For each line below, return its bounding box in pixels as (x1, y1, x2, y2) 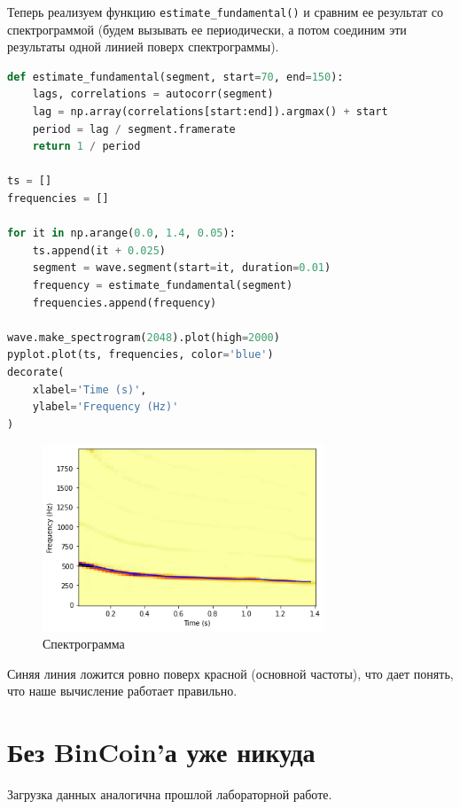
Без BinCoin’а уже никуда (7, 733, 316, 769)
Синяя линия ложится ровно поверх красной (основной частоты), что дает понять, (7, 664, 454, 682)
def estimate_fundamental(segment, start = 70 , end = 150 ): (7, 70, 344, 83)
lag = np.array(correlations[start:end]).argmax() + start (32, 105, 388, 119)
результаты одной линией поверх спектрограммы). (7, 37, 279, 56)
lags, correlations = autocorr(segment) (32, 88, 274, 101)
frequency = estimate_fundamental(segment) (32, 278, 293, 292)
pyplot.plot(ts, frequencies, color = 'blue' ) (7, 348, 274, 362)
